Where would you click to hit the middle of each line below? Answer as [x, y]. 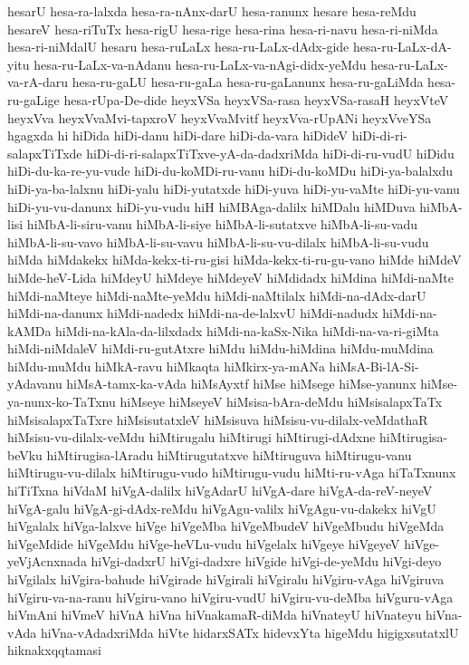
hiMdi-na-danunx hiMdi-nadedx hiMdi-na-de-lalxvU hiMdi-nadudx [193, 313]
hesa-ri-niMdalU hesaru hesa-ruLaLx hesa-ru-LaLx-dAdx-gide [178, 47]
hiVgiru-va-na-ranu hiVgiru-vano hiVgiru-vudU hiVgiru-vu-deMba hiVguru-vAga [230, 597]
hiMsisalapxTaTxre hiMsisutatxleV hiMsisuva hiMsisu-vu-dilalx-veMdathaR [218, 419]
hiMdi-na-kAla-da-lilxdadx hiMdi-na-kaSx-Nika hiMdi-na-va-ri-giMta [247, 330]
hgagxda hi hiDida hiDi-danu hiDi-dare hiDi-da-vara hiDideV [178, 135]
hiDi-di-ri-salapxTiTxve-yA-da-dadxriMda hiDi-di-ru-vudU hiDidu [270, 153]
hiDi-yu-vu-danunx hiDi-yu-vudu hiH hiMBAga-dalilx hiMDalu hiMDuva [211, 206]
